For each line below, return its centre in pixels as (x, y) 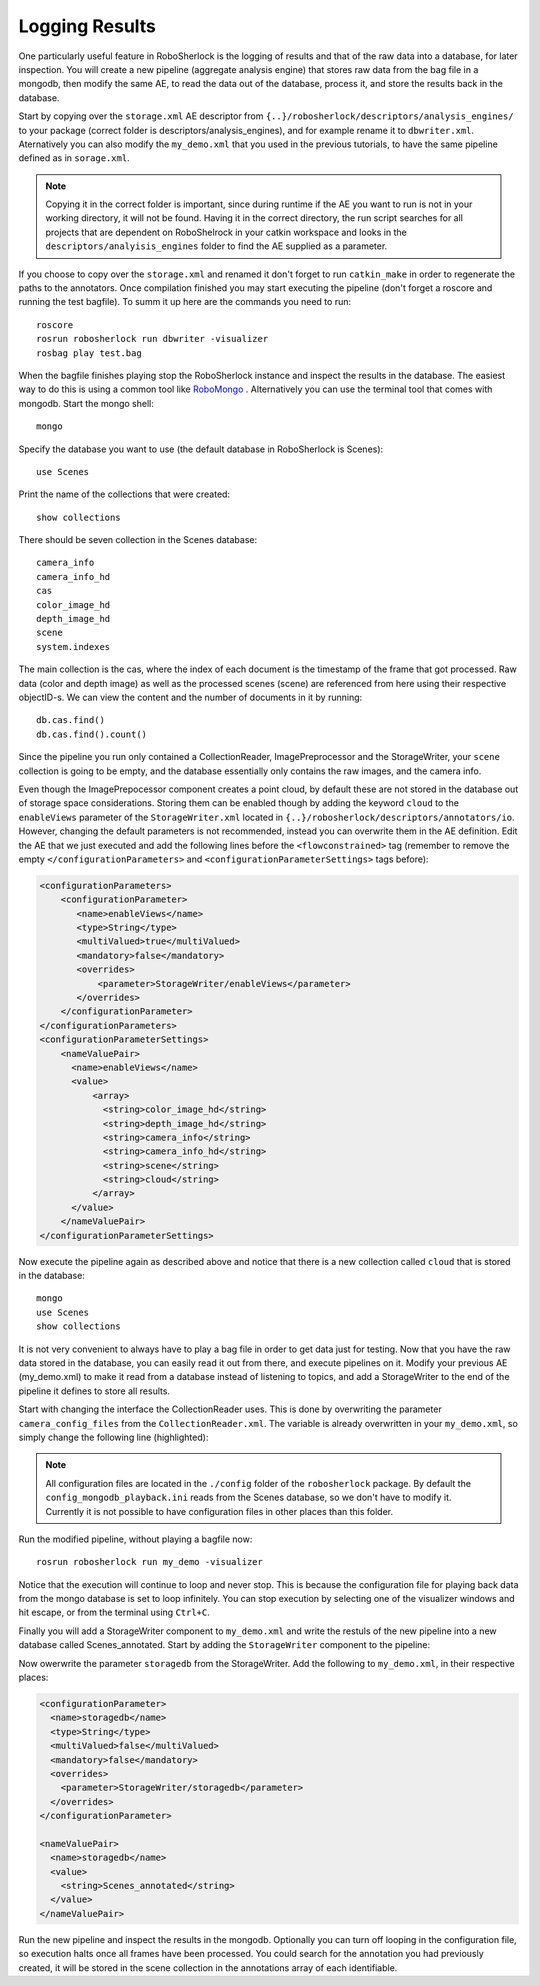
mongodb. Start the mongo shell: (86, 403)
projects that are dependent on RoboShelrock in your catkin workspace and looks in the (226, 232)
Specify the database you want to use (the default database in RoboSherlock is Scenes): (201, 449)
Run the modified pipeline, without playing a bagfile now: (135, 1539)
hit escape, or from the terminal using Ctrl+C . (114, 1612)
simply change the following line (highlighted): (113, 1437)
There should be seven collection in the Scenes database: (138, 540)
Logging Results (87, 26)
